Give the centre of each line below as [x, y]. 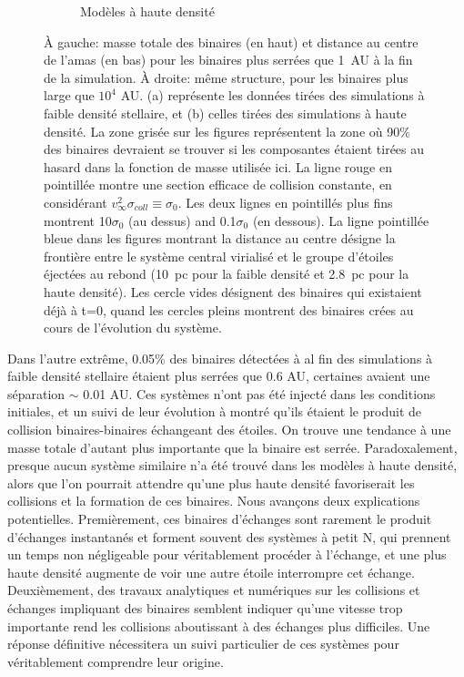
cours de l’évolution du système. [133, 328]
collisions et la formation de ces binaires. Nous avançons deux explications [214, 501]
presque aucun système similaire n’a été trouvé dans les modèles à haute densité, [232, 465]
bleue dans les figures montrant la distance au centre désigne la [220, 238]
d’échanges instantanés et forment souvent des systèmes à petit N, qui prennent [229, 536]
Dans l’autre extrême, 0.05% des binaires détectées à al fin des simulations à [220, 358]
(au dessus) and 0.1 [182, 220]
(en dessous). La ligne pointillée [341, 220]
